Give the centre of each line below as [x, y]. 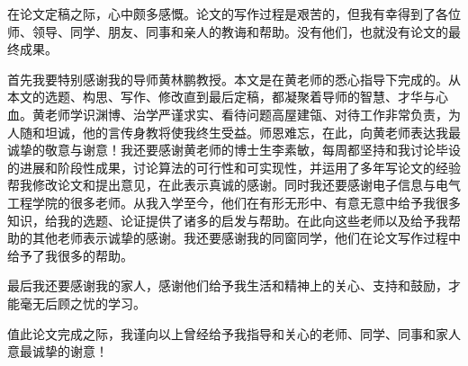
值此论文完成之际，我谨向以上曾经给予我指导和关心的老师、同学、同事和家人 [234, 333]
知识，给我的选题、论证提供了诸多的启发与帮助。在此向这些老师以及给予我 [228, 220]
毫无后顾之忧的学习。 [82, 303]
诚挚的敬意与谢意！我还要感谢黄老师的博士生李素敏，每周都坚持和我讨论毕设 [234, 150]
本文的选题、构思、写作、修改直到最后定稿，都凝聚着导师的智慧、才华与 [221, 97]
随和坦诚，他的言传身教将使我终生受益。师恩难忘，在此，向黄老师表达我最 [240, 132]
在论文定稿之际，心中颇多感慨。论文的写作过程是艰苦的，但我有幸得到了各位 [234, 13]
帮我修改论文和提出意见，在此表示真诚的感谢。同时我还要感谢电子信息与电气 [234, 185]
